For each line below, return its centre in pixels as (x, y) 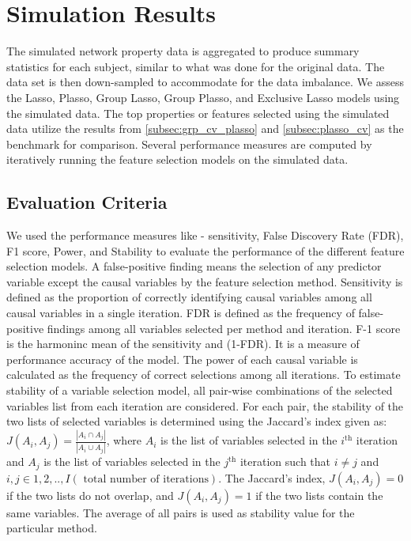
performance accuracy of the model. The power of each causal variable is (182, 359)
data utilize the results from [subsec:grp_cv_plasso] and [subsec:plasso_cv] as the (205, 129)
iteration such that (285, 462)
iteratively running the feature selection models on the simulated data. (177, 159)
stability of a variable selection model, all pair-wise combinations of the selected (200, 390)
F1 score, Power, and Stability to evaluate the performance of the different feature (205, 250)
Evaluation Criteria (87, 202)
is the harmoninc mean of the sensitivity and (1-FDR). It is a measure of (183, 344)
